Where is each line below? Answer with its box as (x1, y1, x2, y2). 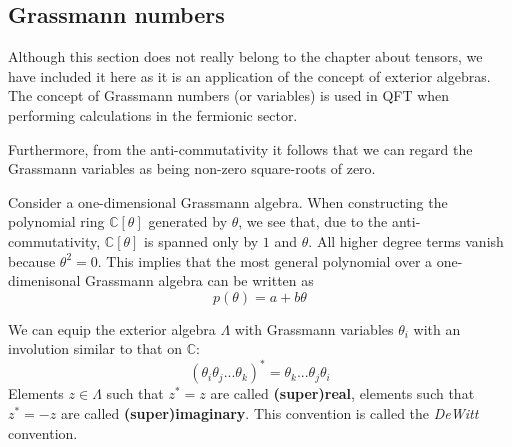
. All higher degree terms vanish (308, 230, 504, 251)
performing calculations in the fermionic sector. (8, 104, 298, 125)
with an (413, 318, 461, 339)
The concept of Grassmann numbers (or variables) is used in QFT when (8, 85, 450, 106)
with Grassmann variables (234, 318, 394, 339)
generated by (148, 211, 228, 232)
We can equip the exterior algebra (8, 318, 216, 339)
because (8, 250, 56, 271)
